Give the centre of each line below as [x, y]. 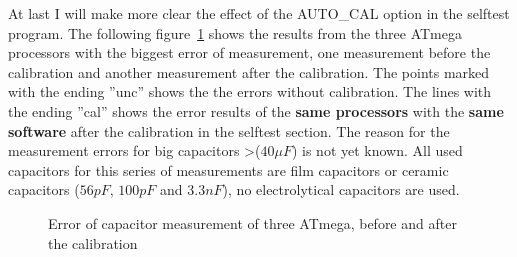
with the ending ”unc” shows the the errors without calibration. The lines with [250, 91]
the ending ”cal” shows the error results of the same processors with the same [256, 110]
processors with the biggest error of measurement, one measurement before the [249, 52]
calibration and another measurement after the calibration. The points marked [249, 71]
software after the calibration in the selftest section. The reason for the [229, 130]
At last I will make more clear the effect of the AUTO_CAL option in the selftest [259, 13]
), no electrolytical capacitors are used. [341, 189]
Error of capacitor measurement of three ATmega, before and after [252, 222]
